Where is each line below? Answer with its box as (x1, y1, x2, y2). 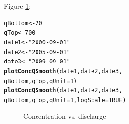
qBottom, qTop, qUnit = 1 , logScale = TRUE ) (4, 96, 126, 103)
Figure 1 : (4, 1, 31, 11)
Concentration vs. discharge (23, 110, 106, 121)
